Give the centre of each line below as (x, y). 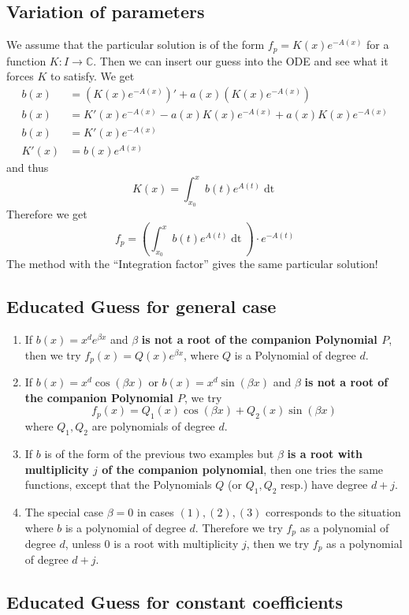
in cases (156, 511)
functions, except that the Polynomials (118, 485)
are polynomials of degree (153, 426)
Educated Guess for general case (141, 306)
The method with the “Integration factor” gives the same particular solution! (192, 264)
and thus (28, 168)
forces (20, 76)
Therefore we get (47, 214)
